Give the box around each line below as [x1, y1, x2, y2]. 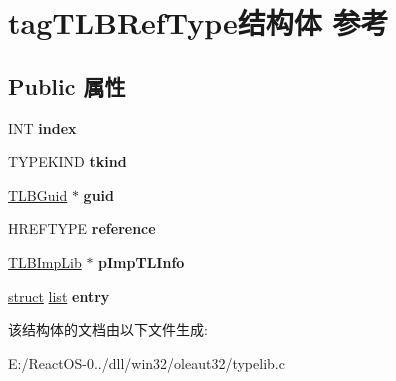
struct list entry [8, 285, 110, 306]
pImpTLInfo [98, 251, 185, 272]
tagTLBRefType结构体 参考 [8, 2, 389, 43]
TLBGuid [8, 184, 68, 205]
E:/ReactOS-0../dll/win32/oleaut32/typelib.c [8, 352, 285, 373]
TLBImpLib [8, 251, 82, 272]
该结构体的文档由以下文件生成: [8, 319, 208, 340]
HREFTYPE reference [8, 218, 156, 239]
